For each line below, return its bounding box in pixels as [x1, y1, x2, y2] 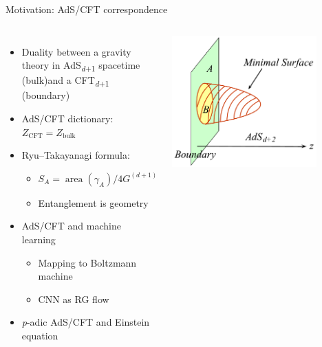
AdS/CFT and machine [21, 219, 121, 233]
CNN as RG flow [38, 291, 109, 306]
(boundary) [21, 88, 70, 102]
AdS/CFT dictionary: [21, 111, 114, 126]
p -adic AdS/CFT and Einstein [21, 315, 150, 329]
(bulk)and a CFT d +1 [21, 73, 109, 89]
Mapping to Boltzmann [38, 255, 137, 269]
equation [21, 328, 58, 342]
